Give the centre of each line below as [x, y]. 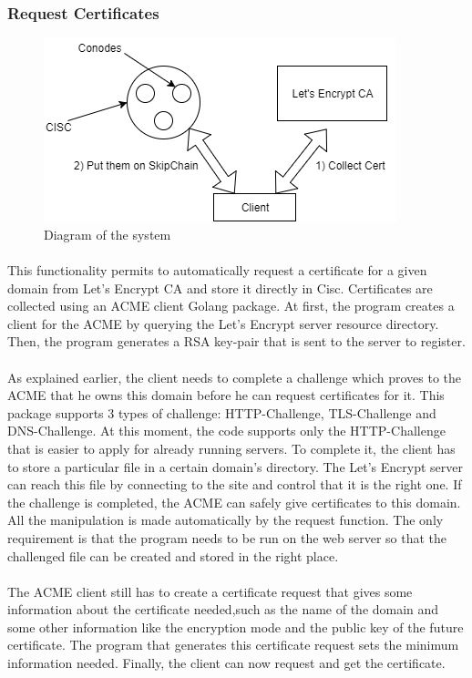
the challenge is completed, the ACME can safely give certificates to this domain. [234, 502]
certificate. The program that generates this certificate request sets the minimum [233, 645]
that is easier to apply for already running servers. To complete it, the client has [231, 448]
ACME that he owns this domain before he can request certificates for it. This [226, 395]
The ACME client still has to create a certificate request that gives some [210, 591]
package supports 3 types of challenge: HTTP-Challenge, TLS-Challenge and [222, 412]
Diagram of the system [108, 234]
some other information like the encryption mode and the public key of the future [236, 627]
